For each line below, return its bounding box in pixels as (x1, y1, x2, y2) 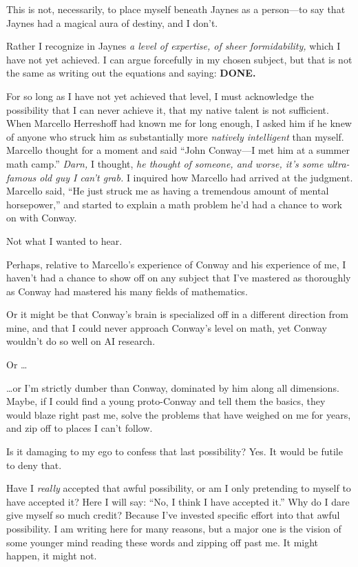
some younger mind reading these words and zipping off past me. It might (6, 535, 319, 549)
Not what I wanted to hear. (6, 233, 123, 248)
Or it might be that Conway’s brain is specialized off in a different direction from (6, 307, 349, 321)
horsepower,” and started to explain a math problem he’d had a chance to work (6, 197, 343, 211)
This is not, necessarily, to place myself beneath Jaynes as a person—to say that (6, 2, 346, 16)
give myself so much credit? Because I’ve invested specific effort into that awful (6, 508, 340, 522)
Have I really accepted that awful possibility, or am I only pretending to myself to (6, 481, 351, 495)
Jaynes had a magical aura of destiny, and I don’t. (6, 15, 218, 30)
